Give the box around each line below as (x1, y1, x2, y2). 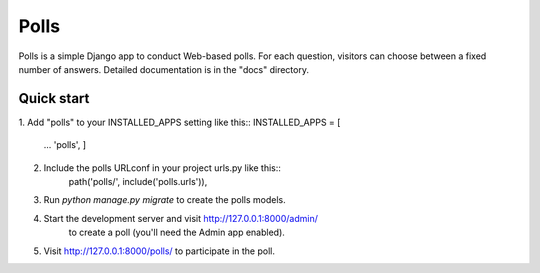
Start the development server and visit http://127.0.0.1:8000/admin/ (43, 212, 319, 224)
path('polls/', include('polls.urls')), (68, 176, 208, 188)
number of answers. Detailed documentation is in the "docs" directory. (18, 63, 310, 75)
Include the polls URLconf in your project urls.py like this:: (43, 161, 282, 174)
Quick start (18, 90, 90, 107)
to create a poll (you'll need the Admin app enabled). (68, 226, 285, 239)
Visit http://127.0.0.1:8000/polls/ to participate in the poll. (43, 245, 275, 257)
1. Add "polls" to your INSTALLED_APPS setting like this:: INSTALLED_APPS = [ (18, 116, 341, 128)
